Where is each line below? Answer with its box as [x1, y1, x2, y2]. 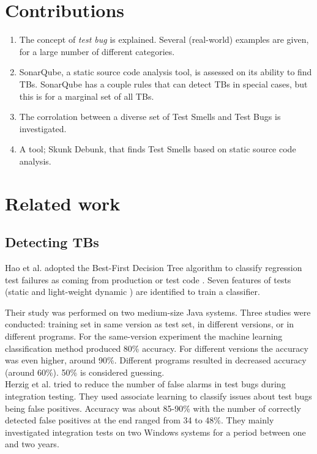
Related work [5, 190, 121, 215]
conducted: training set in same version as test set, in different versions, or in [5, 318, 294, 330]
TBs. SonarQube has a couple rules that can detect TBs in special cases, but [19, 77, 308, 90]
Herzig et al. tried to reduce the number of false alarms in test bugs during [5, 378, 286, 390]
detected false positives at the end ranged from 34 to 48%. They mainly [5, 414, 274, 426]
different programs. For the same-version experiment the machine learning [5, 330, 283, 343]
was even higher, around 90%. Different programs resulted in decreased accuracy [5, 354, 307, 367]
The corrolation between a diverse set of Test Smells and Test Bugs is [19, 110, 281, 123]
